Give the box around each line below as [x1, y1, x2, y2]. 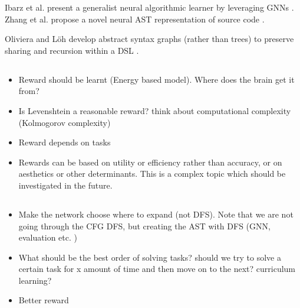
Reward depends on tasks [18, 136, 111, 148]
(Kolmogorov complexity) [18, 116, 111, 128]
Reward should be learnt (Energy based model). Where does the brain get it [18, 73, 295, 85]
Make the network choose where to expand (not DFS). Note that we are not [18, 208, 294, 220]
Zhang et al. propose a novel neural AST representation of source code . [5, 12, 265, 25]
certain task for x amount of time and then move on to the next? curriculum [18, 262, 296, 275]
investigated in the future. [18, 179, 113, 191]
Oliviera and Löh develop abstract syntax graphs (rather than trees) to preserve [5, 33, 294, 45]
